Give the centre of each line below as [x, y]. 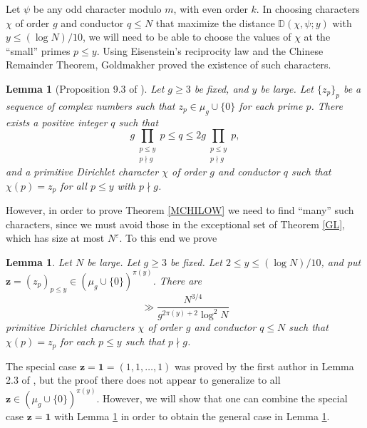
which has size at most [55, 238]
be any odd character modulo [97, 9]
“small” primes [38, 50]
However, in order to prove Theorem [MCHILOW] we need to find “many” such [180, 209]
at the [317, 37]
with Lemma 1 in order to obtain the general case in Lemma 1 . [192, 416]
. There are [177, 280]
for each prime [271, 105]
